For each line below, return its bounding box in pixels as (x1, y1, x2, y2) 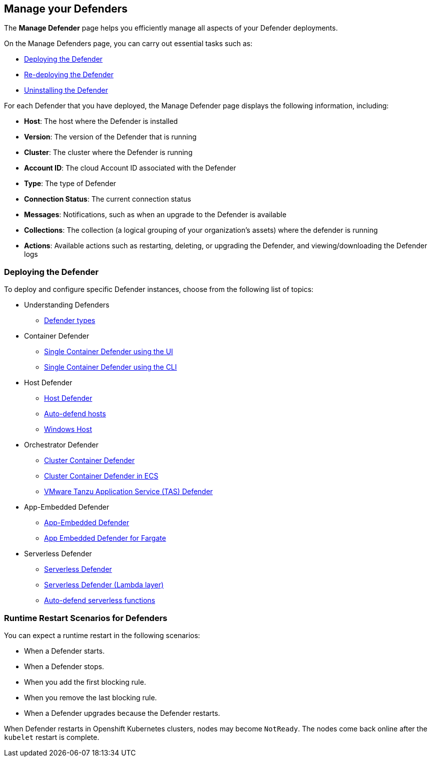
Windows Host (44, 425, 92, 434)
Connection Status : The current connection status (24, 195, 191, 204)
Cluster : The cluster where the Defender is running (24, 148, 193, 157)
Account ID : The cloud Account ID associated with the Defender (24, 164, 236, 173)
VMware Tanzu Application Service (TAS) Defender (44, 487, 213, 496)
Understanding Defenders (24, 300, 110, 310)
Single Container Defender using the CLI (44, 363, 177, 372)
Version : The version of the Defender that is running (24, 132, 197, 141)
